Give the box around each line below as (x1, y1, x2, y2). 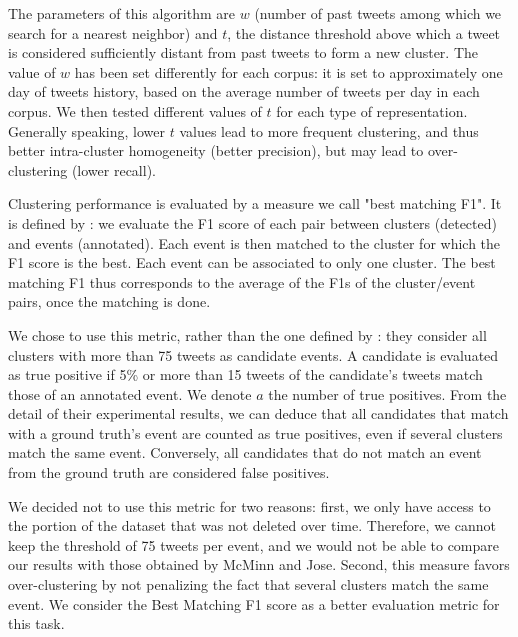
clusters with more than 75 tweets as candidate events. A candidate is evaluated (8, 344, 499, 365)
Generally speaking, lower (8, 120, 165, 141)
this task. (8, 613, 65, 634)
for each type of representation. (276, 100, 468, 121)
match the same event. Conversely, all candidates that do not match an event (8, 442, 482, 463)
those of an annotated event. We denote (8, 383, 252, 404)
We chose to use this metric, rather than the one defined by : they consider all (8, 324, 487, 345)
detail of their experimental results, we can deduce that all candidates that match (8, 403, 509, 424)
